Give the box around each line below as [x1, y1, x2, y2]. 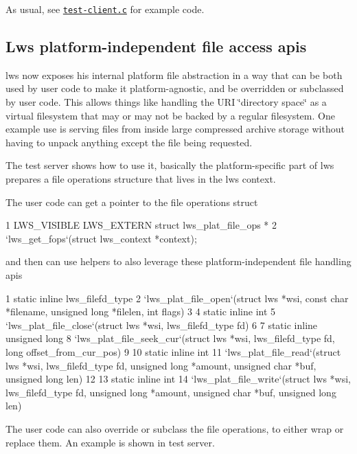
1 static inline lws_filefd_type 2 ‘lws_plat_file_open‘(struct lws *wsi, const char [5, 291, 349, 305]
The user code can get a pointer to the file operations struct [5, 194, 258, 209]
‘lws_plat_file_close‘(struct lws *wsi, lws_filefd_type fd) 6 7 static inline [5, 317, 318, 332]
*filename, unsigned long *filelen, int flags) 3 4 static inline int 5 [5, 304, 276, 319]
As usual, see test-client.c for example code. [5, 2, 205, 16]
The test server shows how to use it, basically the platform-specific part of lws [5, 158, 334, 172]
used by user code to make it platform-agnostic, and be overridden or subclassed [5, 81, 344, 95]
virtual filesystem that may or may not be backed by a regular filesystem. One [5, 108, 335, 122]
